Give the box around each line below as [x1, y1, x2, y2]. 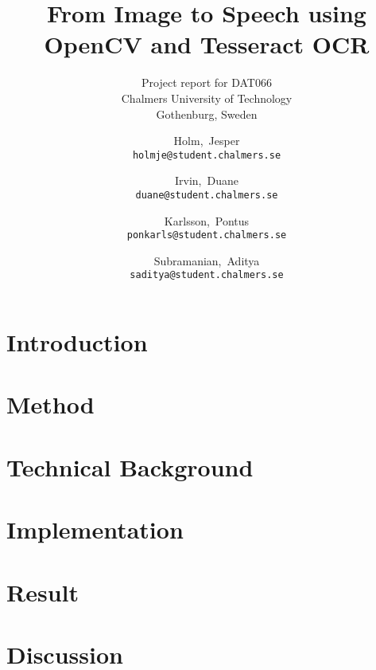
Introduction [6, 326, 148, 359]
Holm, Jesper [173, 132, 240, 149]
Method [6, 388, 95, 421]
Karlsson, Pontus [164, 212, 250, 229]
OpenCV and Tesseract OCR [44, 28, 370, 61]
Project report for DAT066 [141, 74, 272, 91]
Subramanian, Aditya [153, 252, 260, 268]
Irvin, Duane [175, 172, 238, 189]
